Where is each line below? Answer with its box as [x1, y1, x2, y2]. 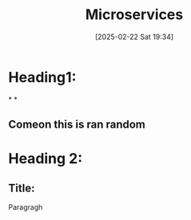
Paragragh [8, 202, 43, 212]
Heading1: [8, 68, 77, 86]
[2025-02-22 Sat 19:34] [94, 32, 174, 41]
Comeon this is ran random [8, 118, 145, 132]
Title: [8, 181, 35, 194]
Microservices [85, 6, 184, 24]
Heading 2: [8, 150, 83, 168]
